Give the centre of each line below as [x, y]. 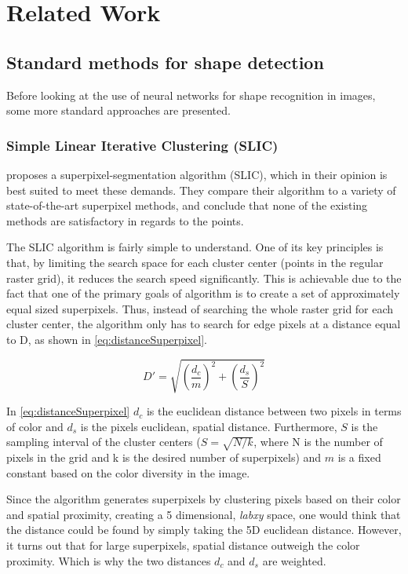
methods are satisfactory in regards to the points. [125, 220]
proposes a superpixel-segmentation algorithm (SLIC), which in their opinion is [197, 174]
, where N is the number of [318, 442]
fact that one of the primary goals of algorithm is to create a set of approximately [203, 293]
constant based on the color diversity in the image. [128, 472]
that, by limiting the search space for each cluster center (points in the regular [195, 262]
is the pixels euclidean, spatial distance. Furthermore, [209, 426]
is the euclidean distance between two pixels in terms [274, 411]
